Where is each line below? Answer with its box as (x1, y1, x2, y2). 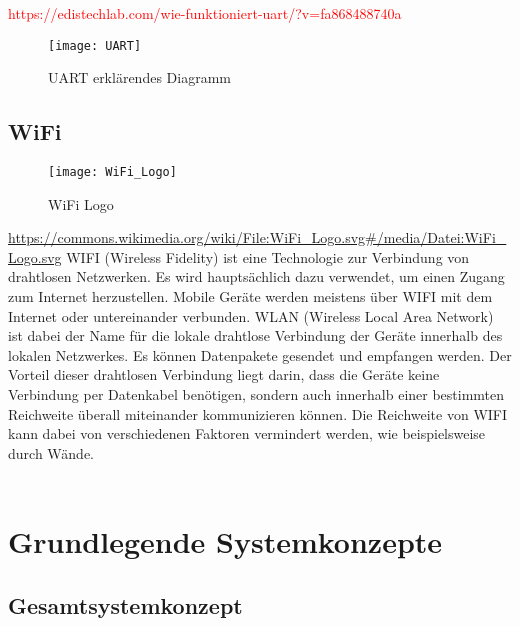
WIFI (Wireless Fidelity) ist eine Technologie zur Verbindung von (66, 246, 470, 267)
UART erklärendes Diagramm (48, 67, 231, 88)
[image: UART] (48, 38, 142, 53)
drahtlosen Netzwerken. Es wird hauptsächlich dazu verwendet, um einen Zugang (8, 266, 505, 287)
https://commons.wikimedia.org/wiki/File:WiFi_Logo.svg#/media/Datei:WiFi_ (8, 227, 507, 248)
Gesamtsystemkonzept (8, 589, 243, 620)
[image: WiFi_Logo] (48, 165, 177, 180)
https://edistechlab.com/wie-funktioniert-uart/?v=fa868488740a (8, 3, 402, 23)
